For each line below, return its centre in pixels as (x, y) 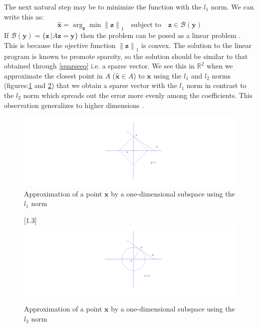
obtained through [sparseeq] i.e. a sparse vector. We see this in (100, 66)
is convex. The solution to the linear (197, 45)
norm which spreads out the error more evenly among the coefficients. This (138, 95)
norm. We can (232, 6)
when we (220, 66)
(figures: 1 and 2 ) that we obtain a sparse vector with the (91, 85)
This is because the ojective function (60, 45)
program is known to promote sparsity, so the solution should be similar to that (126, 56)
